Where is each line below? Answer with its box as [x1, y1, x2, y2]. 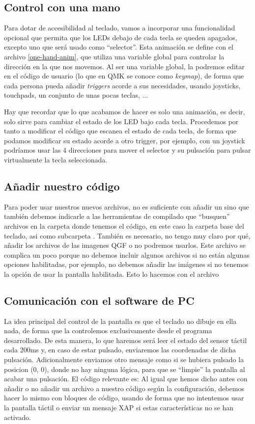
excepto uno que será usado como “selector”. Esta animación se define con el [4, 42, 233, 52]
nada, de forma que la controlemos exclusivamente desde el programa [4, 325, 212, 336]
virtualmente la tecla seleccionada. [4, 154, 108, 164]
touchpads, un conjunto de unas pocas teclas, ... [4, 90, 148, 100]
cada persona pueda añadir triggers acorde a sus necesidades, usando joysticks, [4, 80, 241, 90]
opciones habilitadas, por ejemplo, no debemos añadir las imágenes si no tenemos [4, 259, 249, 269]
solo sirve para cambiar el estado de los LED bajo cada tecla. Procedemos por [4, 116, 239, 126]
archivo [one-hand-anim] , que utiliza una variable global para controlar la [4, 51, 225, 61]
